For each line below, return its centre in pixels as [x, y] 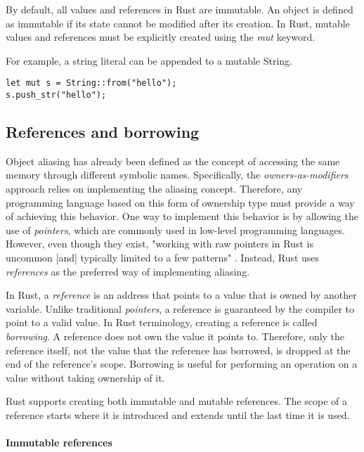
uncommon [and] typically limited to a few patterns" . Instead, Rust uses [163, 258]
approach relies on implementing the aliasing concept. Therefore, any [154, 189]
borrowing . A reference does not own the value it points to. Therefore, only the [175, 336]
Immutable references [59, 443]
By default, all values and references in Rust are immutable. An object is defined [180, 9]
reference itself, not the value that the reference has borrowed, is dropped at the [178, 350]
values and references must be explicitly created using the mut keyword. [161, 37]
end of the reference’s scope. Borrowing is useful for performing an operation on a [182, 364]
